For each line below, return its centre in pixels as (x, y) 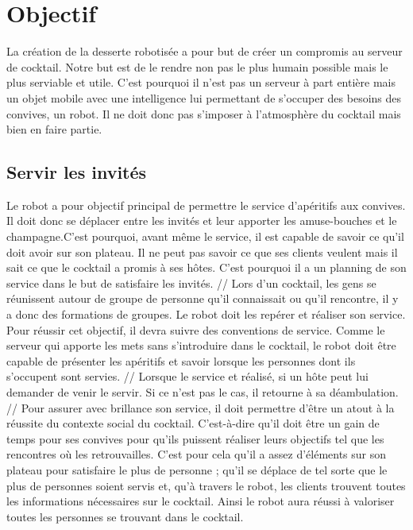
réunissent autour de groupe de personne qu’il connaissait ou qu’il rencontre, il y (203, 298)
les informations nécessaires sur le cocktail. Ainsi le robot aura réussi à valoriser (201, 501)
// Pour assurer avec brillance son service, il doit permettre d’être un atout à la (201, 407)
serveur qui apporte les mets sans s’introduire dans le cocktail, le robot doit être (201, 345)
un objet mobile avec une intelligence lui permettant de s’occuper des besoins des (204, 97)
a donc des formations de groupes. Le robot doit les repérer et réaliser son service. (206, 314)
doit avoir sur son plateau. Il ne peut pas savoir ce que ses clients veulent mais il (202, 251)
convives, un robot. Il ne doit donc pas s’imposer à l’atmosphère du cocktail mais (204, 113)
